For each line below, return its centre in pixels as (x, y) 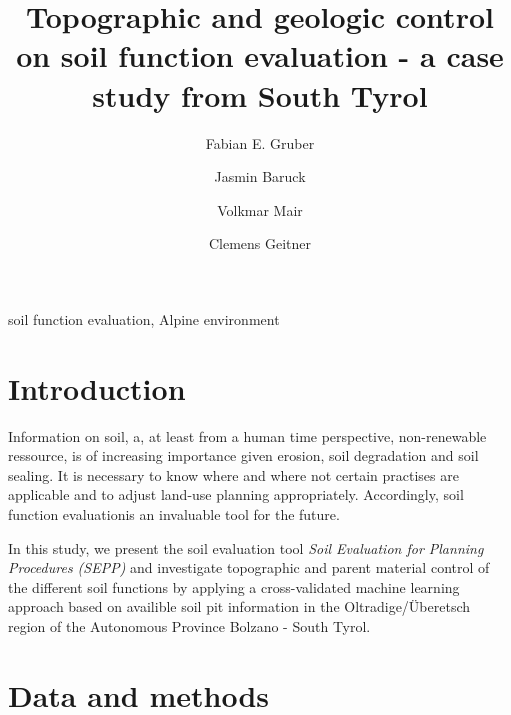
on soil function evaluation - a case (260, 55)
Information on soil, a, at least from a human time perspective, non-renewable (247, 435)
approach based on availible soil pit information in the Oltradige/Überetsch (239, 606)
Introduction (97, 387)
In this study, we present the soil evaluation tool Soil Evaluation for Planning (246, 547)
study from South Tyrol (260, 94)
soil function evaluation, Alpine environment (144, 318)
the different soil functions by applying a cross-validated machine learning (234, 586)
